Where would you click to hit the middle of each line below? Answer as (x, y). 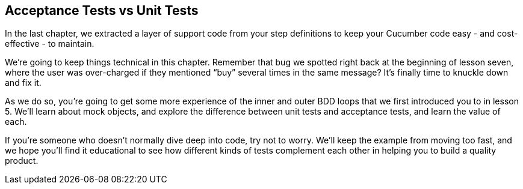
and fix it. (23, 83)
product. (22, 161)
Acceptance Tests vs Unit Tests (102, 10)
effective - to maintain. (50, 44)
